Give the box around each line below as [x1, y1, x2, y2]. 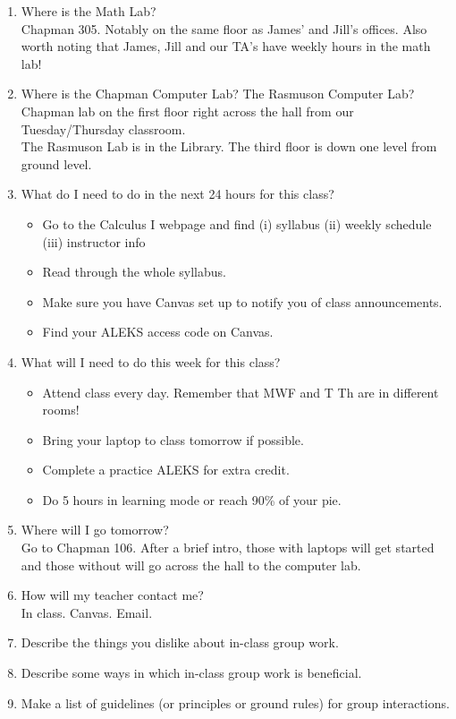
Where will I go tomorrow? [21, 520, 169, 539]
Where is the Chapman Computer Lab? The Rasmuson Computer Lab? [21, 84, 415, 103]
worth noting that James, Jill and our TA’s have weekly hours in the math [21, 37, 431, 56]
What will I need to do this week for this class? [21, 352, 281, 371]
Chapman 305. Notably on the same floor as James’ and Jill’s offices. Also [21, 19, 427, 38]
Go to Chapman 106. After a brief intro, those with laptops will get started [21, 538, 435, 557]
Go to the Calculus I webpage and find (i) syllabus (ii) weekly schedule [42, 214, 432, 233]
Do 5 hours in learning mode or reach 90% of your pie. [42, 490, 342, 509]
